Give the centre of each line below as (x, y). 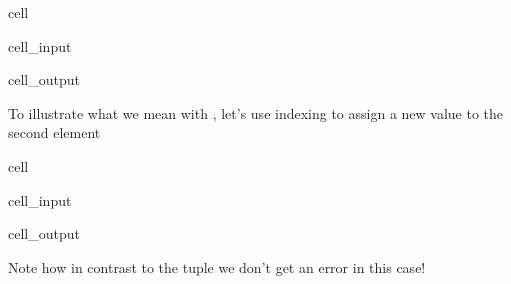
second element (54, 132)
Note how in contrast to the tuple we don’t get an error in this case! (217, 266)
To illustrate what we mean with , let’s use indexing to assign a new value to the (256, 112)
